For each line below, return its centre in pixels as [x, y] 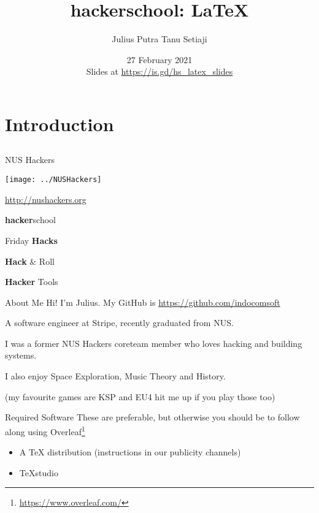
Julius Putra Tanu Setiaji [159, 39]
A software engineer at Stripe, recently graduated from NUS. [119, 323]
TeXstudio [39, 472]
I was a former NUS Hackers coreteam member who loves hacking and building [154, 343]
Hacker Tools [32, 282]
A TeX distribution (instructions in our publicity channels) [130, 452]
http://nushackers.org [46, 199]
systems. [21, 355]
